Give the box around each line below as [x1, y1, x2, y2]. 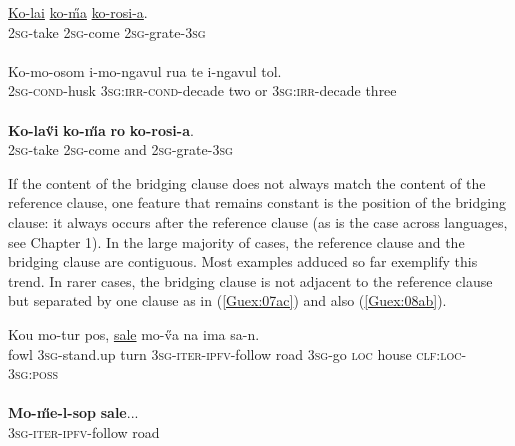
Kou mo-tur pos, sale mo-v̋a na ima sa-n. [8, 323, 260, 344]
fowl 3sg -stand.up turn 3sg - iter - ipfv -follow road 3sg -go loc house [8, 343, 412, 364]
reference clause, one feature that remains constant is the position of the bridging [8, 192, 506, 213]
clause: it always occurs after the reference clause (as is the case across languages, [8, 211, 508, 232]
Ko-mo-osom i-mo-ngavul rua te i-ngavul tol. [8, 60, 282, 81]
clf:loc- [416, 343, 467, 364]
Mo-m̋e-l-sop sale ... [8, 402, 139, 423]
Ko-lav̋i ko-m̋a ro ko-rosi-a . [8, 119, 194, 140]
